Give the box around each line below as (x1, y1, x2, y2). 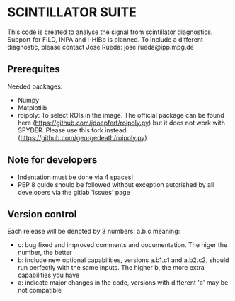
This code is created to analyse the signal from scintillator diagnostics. (7, 28, 213, 36)
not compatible (17, 286, 62, 295)
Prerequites (7, 63, 60, 75)
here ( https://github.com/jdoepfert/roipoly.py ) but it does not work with (17, 118, 225, 127)
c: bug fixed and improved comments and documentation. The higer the (17, 241, 228, 249)
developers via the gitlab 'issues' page (17, 188, 131, 196)
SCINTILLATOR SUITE (7, 4, 137, 21)
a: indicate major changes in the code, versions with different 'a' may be (17, 278, 229, 287)
